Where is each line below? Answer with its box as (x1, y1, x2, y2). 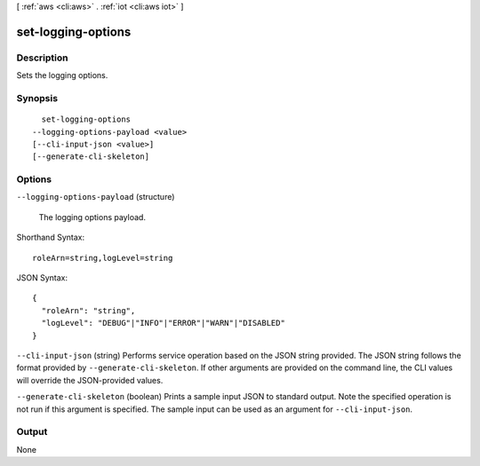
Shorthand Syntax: (16, 232, 84, 243)
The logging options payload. (38, 211, 147, 222)
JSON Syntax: (16, 272, 68, 283)
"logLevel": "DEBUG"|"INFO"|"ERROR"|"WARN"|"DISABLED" (41, 318, 286, 328)
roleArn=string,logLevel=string (32, 253, 173, 263)
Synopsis (16, 91, 58, 104)
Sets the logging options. (16, 70, 108, 81)
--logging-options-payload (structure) (16, 192, 175, 202)
